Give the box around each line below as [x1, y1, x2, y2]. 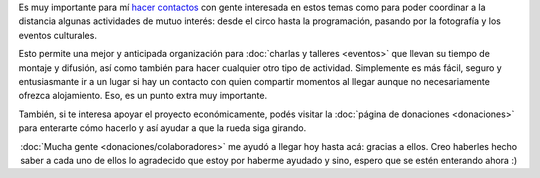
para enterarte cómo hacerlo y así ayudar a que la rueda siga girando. [18, 122, 307, 134]
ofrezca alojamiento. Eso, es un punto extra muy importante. [18, 90, 268, 102]
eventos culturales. [18, 29, 97, 41]
